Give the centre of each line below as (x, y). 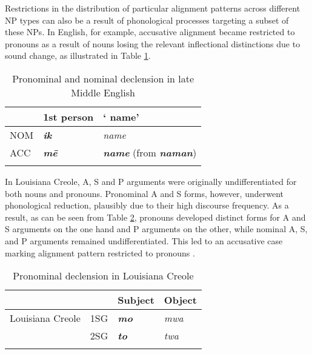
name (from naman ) (150, 152)
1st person (68, 116)
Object (180, 300)
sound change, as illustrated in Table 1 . (78, 55)
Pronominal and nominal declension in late (103, 78)
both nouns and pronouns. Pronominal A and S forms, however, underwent (144, 193)
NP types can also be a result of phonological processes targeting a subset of (147, 20)
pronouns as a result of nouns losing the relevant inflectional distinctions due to (153, 43)
